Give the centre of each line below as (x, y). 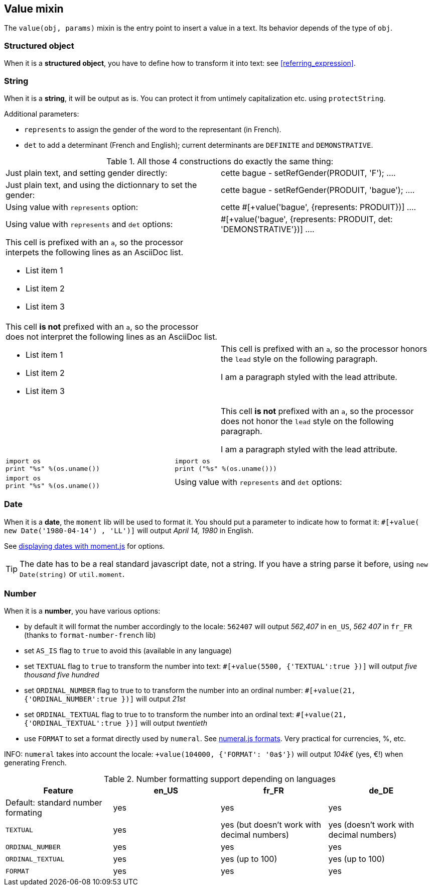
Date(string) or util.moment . (72, 574)
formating (24, 813)
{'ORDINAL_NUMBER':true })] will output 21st (105, 699)
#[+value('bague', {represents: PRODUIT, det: (307, 219)
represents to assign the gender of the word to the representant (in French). (153, 129)
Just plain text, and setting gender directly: (87, 173)
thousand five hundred (62, 675)
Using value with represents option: (72, 207)
